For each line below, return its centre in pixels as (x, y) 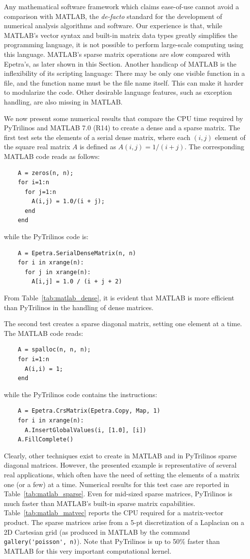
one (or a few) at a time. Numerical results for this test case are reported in (117, 484)
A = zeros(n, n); (46, 173)
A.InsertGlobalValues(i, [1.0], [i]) (85, 430)
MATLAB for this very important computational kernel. (88, 550)
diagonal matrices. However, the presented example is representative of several (120, 465)
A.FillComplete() (46, 440)
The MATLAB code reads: (44, 333)
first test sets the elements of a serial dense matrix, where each (97, 137)
